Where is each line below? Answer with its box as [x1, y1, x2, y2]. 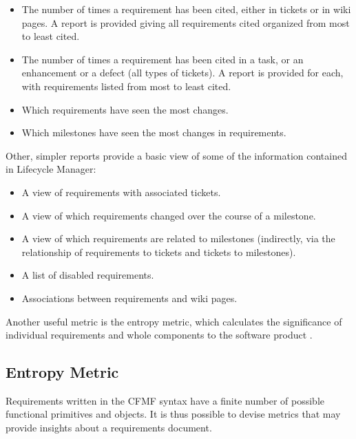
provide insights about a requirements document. [6, 420, 212, 435]
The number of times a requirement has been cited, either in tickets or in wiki [21, 2, 351, 16]
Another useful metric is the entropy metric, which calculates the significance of [6, 314, 342, 328]
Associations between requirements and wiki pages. [21, 290, 238, 305]
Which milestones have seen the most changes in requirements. [21, 125, 286, 140]
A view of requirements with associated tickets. [21, 184, 221, 199]
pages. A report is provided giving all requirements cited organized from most [21, 15, 350, 30]
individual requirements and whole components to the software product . [6, 328, 313, 342]
